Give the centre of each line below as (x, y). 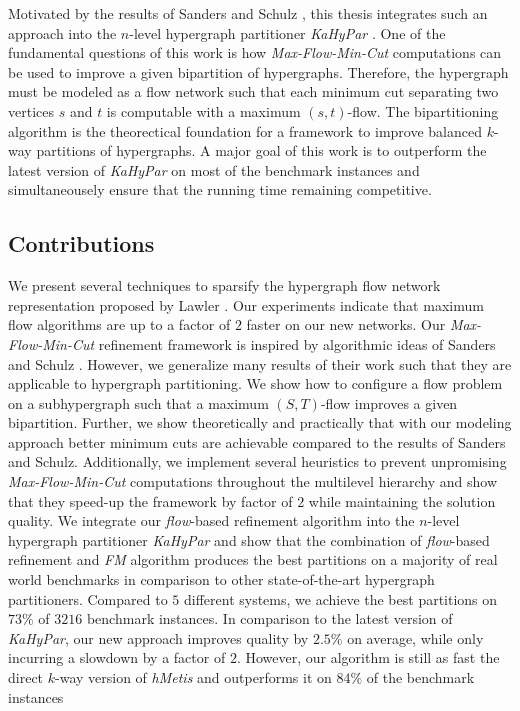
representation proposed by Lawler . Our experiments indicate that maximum (246, 304)
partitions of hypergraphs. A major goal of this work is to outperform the (261, 150)
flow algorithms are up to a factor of (119, 324)
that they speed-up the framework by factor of (150, 500)
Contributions (81, 243)
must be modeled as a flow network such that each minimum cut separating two (253, 91)
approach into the (62, 32)
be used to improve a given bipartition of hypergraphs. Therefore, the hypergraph (258, 71)
